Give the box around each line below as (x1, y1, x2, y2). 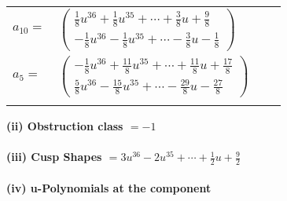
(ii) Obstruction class (6, 117, 123, 133)
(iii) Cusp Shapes (6, 148, 102, 165)
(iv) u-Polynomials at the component (6, 179, 212, 196)
